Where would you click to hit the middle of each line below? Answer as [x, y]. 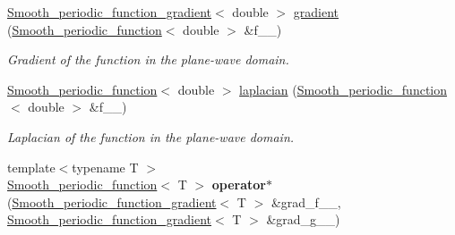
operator [239, 185]
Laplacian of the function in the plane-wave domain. [151, 136]
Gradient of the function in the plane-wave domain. [148, 59]
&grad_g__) [303, 219]
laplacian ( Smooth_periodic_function [343, 89]
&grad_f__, [306, 201]
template [31, 167]
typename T [105, 167]
